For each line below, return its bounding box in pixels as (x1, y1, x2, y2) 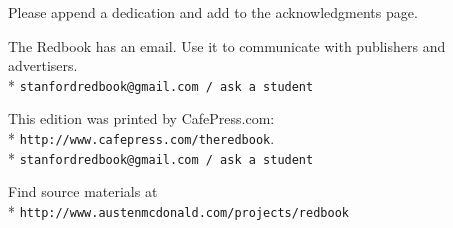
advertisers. (8, 55, 78, 76)
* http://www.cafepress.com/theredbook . (8, 128, 275, 149)
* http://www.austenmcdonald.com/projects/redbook (8, 200, 349, 221)
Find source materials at (8, 181, 158, 202)
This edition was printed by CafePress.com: (8, 108, 275, 129)
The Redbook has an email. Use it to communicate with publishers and (8, 35, 446, 56)
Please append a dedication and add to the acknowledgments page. (8, 2, 418, 22)
